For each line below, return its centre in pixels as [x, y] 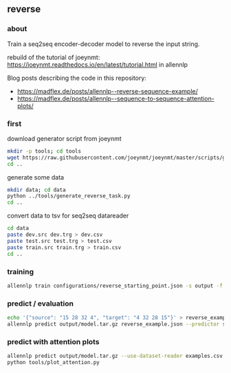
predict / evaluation [41, 303]
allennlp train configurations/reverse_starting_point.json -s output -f [115, 286]
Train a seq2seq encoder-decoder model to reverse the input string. [103, 44]
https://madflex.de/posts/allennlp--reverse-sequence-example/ [107, 91]
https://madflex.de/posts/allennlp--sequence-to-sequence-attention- [115, 98]
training [21, 271]
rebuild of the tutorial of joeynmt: [54, 57]
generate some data [35, 177]
